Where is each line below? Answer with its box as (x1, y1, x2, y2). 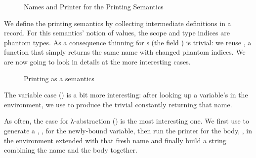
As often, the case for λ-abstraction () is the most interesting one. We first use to (4, 116, 249, 126)
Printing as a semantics (24, 73, 94, 83)
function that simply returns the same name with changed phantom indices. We (4, 47, 246, 57)
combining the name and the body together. (4, 145, 137, 155)
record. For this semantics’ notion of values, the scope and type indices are (4, 28, 230, 38)
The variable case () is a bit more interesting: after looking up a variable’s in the (4, 90, 248, 100)
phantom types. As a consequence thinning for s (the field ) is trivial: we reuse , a (4, 37, 252, 47)
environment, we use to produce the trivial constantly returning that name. (4, 99, 232, 109)
